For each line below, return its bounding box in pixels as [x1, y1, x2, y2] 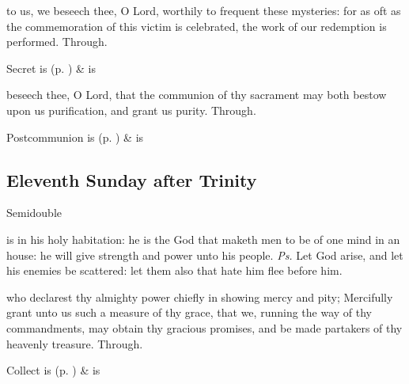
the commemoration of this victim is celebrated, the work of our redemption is [6, 17, 387, 34]
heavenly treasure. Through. [6, 335, 143, 352]
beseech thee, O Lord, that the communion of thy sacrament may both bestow [6, 86, 387, 103]
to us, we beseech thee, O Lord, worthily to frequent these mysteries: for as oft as [6, 2, 401, 18]
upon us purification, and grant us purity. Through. [6, 101, 256, 118]
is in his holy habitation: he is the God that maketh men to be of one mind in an [6, 230, 400, 247]
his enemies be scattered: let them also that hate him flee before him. [6, 262, 343, 279]
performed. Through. [6, 33, 108, 50]
